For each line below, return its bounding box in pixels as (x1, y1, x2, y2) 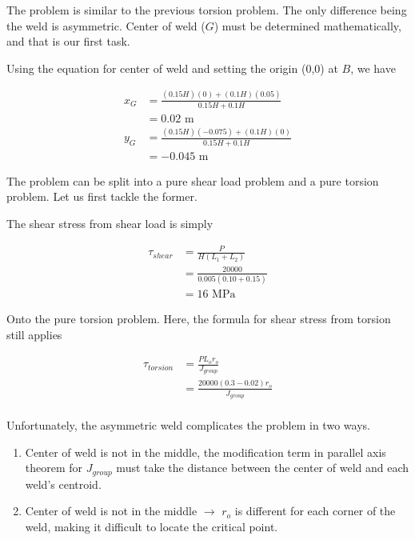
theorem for (25, 459, 83, 476)
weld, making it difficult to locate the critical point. (25, 518, 278, 534)
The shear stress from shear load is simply (6, 214, 213, 231)
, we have (350, 59, 396, 76)
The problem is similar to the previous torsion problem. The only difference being (6, 2, 407, 18)
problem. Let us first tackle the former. (6, 188, 198, 205)
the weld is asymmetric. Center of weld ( (6, 17, 206, 34)
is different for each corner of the (234, 502, 396, 519)
